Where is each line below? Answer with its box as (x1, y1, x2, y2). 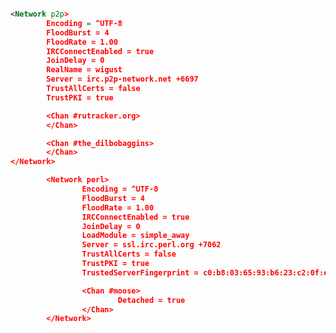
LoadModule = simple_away (81, 231, 190, 241)
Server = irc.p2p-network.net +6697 (46, 74, 199, 85)
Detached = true (117, 295, 186, 305)
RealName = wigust (46, 65, 123, 75)
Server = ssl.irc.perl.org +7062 (81, 240, 222, 250)
